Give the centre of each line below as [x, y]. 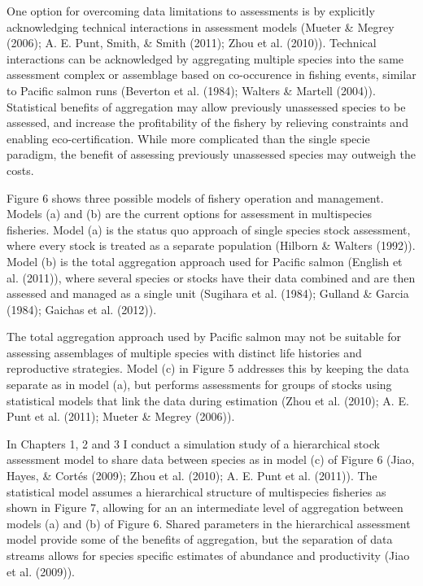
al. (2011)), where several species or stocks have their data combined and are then [211, 277]
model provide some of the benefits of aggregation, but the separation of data [200, 539]
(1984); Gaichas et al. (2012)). [82, 309]
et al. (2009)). [41, 571]
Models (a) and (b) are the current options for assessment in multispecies [190, 214]
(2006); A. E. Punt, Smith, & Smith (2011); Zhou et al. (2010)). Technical [192, 43]
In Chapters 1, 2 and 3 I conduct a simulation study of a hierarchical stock [193, 443]
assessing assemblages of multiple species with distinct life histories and [184, 352]
